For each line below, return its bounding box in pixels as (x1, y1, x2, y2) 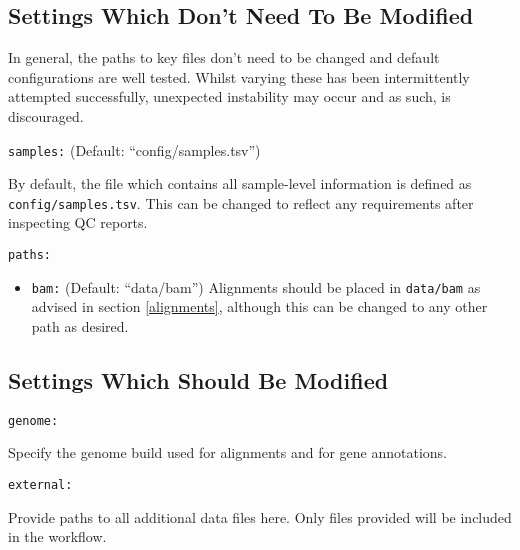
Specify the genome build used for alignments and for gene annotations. (8, 442, 448, 463)
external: (8, 478, 73, 493)
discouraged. (8, 105, 84, 126)
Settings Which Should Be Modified (8, 364, 389, 395)
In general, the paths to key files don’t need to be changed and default (8, 47, 440, 68)
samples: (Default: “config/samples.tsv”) (8, 139, 261, 160)
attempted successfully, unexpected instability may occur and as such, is (8, 86, 451, 107)
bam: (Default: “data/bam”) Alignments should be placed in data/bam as (31, 276, 481, 297)
